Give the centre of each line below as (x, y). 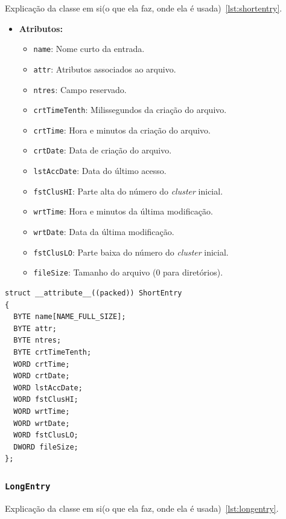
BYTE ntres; (37, 340)
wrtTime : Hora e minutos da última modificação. (123, 211)
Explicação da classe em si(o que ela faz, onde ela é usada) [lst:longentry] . (142, 508)
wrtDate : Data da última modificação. (104, 232)
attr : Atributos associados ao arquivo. (105, 69)
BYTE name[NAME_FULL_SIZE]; (70, 317)
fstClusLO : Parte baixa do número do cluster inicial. (131, 252)
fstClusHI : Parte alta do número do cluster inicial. (128, 191)
